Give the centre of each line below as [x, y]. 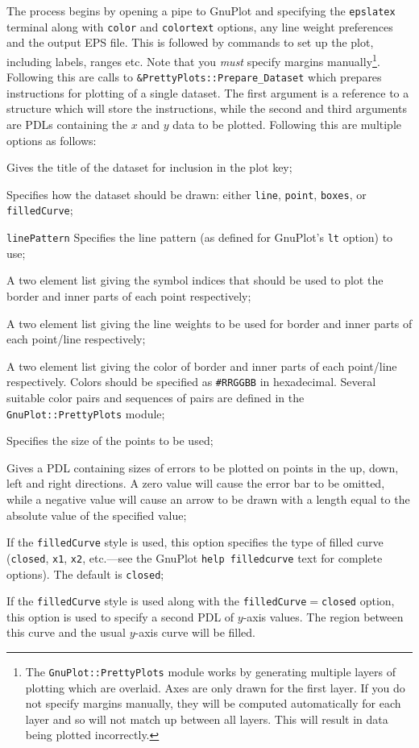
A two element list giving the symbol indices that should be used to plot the [195, 280]
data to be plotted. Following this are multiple [287, 124]
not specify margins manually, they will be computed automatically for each [213, 703]
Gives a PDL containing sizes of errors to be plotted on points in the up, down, [203, 467]
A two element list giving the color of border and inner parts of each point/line [202, 366]
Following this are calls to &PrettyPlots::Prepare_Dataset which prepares [194, 77]
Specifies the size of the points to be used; [110, 440]
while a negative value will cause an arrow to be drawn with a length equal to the [208, 499]
